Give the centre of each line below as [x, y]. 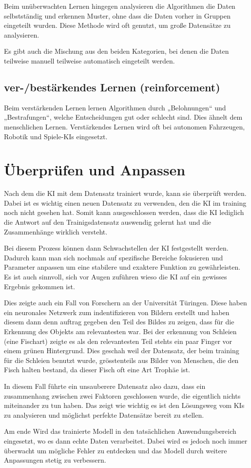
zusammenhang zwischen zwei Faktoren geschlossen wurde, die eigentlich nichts [122, 395]
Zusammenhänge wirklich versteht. [56, 231]
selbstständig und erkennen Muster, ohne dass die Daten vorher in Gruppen [117, 15]
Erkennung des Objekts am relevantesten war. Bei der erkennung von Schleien [120, 331]
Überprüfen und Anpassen [95, 170]
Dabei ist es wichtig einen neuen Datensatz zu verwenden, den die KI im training [125, 202]
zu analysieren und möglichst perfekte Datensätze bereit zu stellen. [104, 415]
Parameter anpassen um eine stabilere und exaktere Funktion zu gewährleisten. [122, 267]
